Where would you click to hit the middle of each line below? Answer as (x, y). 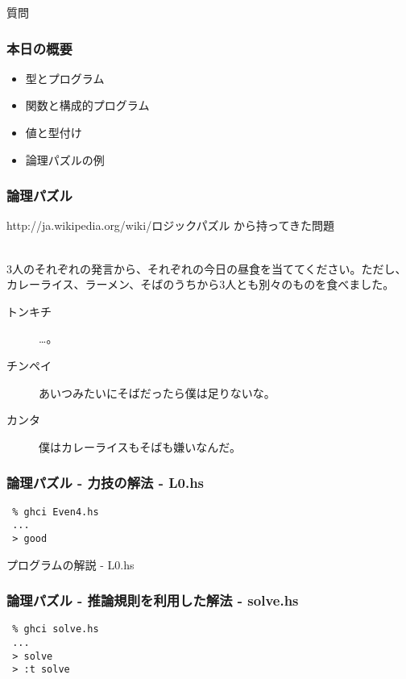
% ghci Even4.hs (56, 512)
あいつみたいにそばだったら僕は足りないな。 (157, 392)
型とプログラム (65, 78)
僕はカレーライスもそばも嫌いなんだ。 (140, 446)
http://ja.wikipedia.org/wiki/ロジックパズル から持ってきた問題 (170, 225)
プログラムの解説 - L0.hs (70, 564)
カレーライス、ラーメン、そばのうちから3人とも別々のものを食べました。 (201, 284)
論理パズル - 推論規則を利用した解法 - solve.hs (153, 600)
